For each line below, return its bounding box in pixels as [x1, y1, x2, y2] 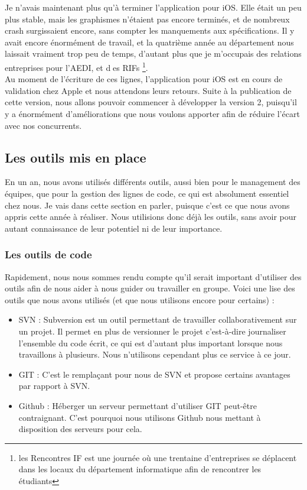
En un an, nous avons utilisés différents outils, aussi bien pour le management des [5, 176, 301, 188]
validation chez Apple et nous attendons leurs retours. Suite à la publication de [5, 84, 292, 96]
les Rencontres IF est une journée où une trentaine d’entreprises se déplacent [18, 451, 297, 463]
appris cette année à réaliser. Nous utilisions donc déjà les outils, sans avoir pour [5, 210, 296, 223]
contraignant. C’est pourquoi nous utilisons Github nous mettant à [18, 411, 261, 423]
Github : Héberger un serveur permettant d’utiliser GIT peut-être [18, 399, 257, 411]
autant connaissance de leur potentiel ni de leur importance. [5, 222, 223, 234]
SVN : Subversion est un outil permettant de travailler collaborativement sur [18, 313, 297, 326]
